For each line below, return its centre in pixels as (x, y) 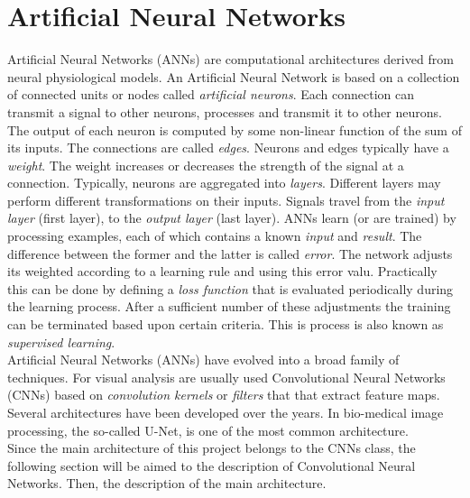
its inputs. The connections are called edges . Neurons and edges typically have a (228, 148)
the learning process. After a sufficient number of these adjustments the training (229, 306)
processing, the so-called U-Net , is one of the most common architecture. (208, 430)
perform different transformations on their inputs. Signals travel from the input (226, 200)
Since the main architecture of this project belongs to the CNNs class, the (212, 448)
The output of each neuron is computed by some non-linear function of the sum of (235, 129)
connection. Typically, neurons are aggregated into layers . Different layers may (224, 183)
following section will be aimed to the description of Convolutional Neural (212, 465)
